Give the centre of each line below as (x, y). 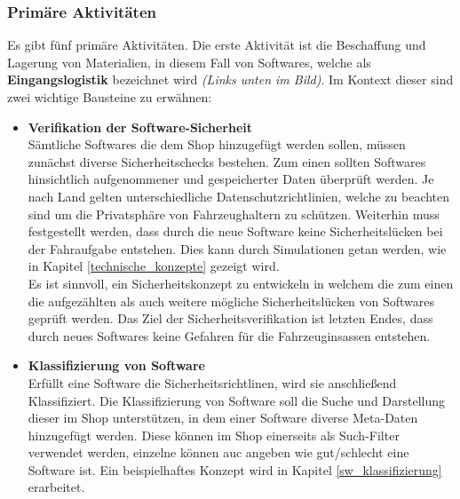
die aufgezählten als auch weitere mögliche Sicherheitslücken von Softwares (231, 301)
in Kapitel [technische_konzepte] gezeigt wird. (154, 266)
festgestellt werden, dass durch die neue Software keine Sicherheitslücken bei (235, 231)
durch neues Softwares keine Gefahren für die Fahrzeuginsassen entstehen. (229, 335)
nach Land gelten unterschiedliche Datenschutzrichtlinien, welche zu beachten (239, 196)
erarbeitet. (56, 487)
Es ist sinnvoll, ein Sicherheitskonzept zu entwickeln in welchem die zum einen (241, 283)
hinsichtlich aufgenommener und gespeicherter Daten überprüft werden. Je (231, 179)
